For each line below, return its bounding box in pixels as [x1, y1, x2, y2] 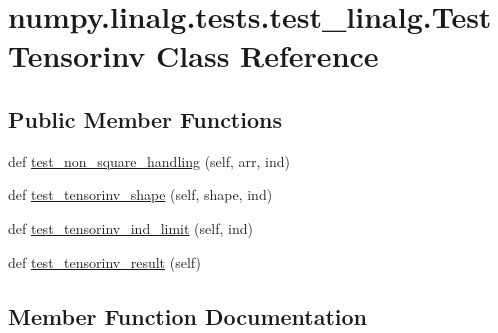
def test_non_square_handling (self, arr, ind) [8, 150, 290, 171]
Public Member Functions [8, 103, 282, 134]
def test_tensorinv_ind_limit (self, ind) [8, 217, 253, 238]
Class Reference [156, 35, 379, 76]
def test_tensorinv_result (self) [8, 251, 201, 272]
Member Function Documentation [8, 300, 368, 331]
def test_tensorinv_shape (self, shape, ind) [8, 184, 273, 205]
